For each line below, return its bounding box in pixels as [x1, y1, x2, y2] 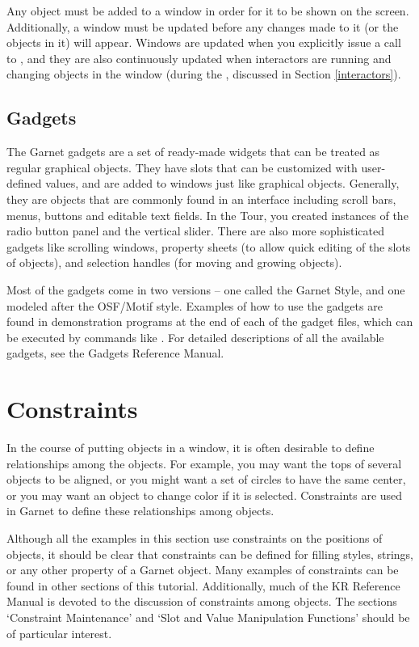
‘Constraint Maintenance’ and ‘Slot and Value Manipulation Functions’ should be [6, 608, 410, 625]
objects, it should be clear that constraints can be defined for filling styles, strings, [6, 545, 414, 562]
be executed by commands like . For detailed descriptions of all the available [6, 328, 384, 345]
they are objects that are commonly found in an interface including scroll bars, [6, 190, 396, 207]
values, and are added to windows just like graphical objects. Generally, [45, 175, 400, 192]
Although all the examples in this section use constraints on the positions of [6, 529, 383, 546]
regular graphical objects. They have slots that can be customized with [6, 159, 358, 175]
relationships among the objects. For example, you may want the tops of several [6, 455, 402, 472]
